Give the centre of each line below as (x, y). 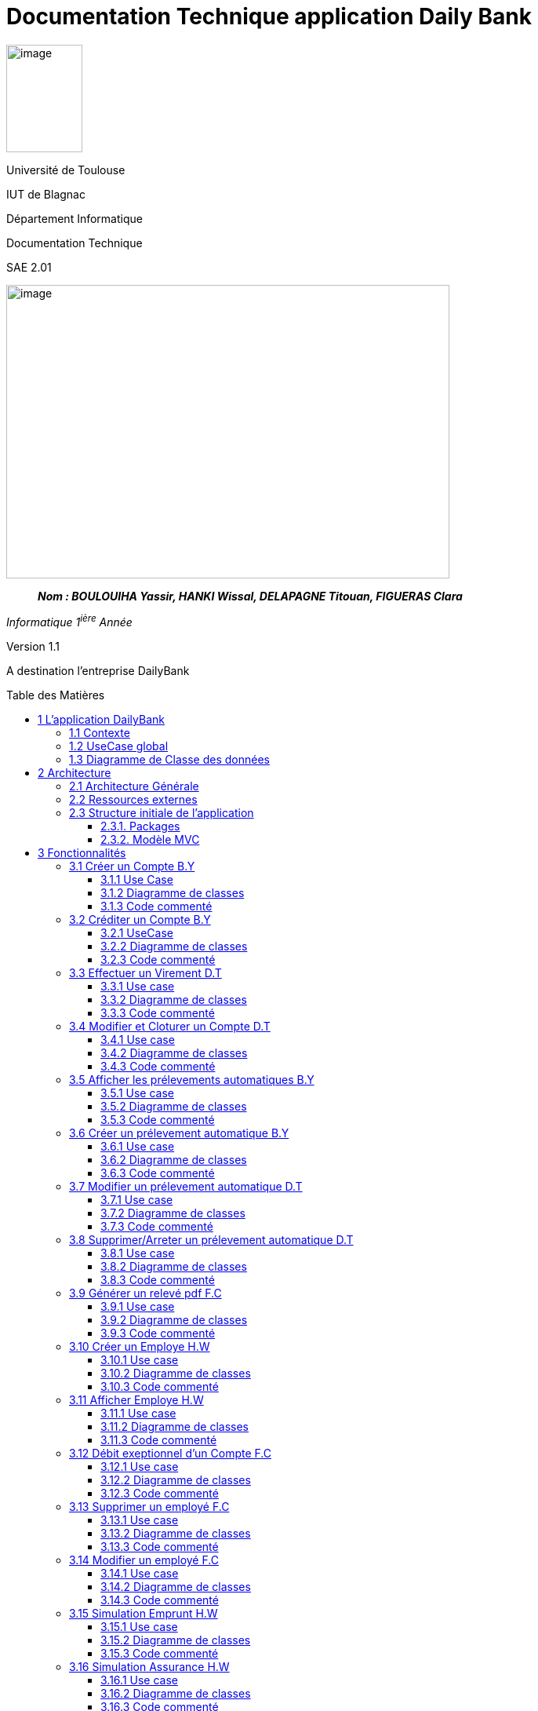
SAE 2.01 (29, 267)
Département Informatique (75, 218)
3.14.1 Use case (140, 1574)
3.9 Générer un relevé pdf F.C (145, 1293)
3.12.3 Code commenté (160, 1494)
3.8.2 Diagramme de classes (174, 1267)
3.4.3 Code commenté (158, 1067)
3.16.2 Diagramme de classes (176, 1694)
